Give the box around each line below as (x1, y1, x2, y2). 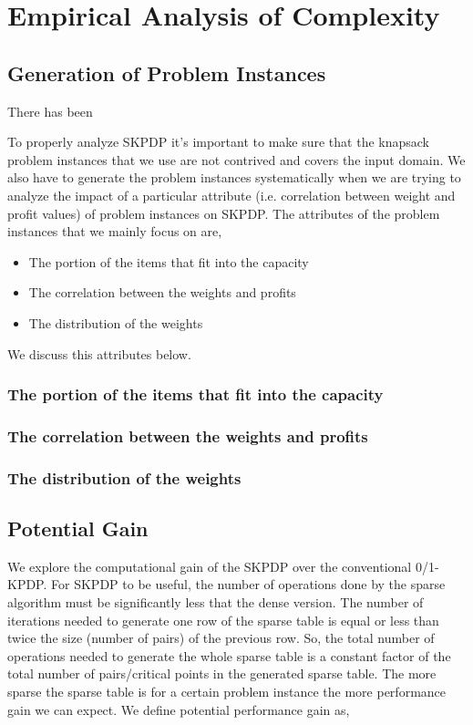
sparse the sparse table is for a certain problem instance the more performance (7, 682, 447, 700)
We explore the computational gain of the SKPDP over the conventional (7, 556, 412, 575)
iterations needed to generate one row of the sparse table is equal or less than (7, 610, 439, 629)
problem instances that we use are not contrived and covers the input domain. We (7, 150, 466, 169)
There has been (7, 101, 93, 120)
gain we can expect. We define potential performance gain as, (7, 699, 350, 719)
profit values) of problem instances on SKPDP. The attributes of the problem (7, 203, 440, 223)
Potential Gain (7, 514, 149, 543)
